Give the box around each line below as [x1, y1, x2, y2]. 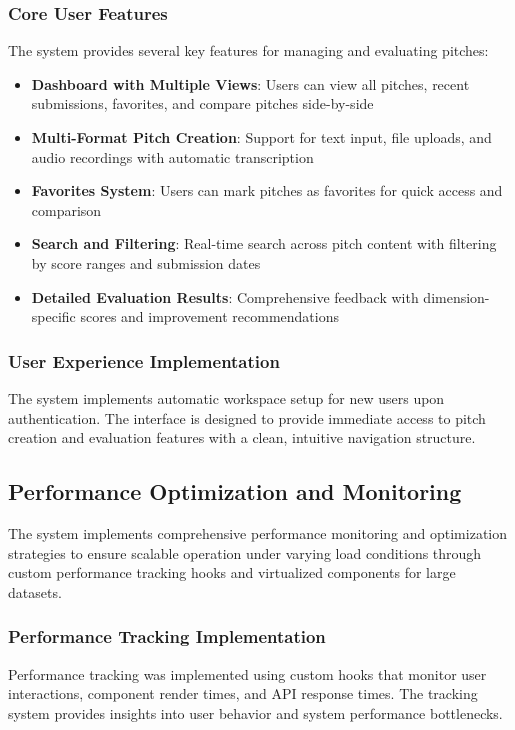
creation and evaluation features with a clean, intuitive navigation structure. [8, 427, 476, 448]
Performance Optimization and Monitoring [8, 476, 462, 507]
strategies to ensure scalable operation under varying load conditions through [8, 542, 482, 563]
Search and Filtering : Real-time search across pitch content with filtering [31, 233, 497, 254]
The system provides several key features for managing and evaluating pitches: [8, 40, 489, 61]
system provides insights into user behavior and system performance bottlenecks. [8, 702, 503, 723]
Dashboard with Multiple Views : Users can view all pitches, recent [31, 73, 470, 94]
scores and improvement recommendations [80, 306, 340, 327]
